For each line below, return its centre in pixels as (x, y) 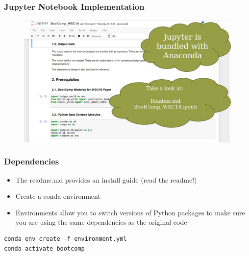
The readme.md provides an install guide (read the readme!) (106, 179)
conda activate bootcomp (44, 248)
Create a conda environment (58, 196)
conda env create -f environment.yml (65, 239)
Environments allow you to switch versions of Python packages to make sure (130, 212)
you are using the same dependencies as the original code (101, 222)
